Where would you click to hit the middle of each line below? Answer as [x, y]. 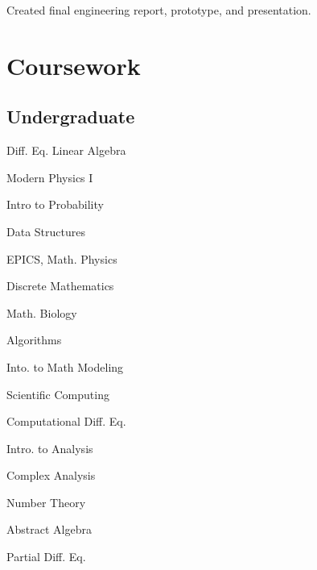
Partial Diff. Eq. [46, 557]
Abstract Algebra [49, 529]
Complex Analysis [51, 475]
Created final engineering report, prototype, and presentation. [159, 10]
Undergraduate [71, 116]
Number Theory [46, 502]
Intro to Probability [55, 204]
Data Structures [46, 231]
